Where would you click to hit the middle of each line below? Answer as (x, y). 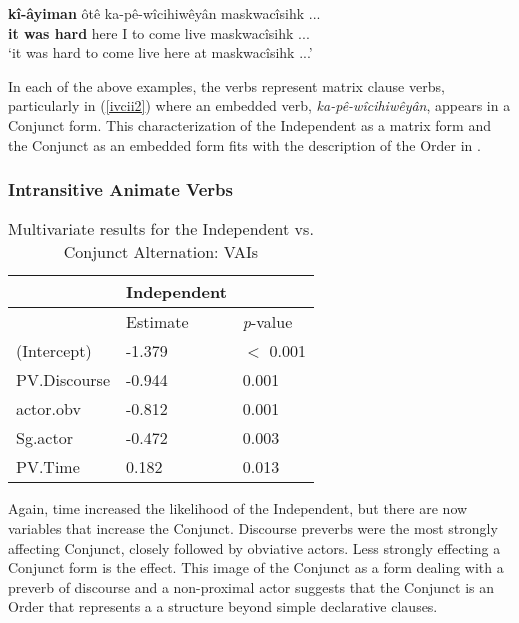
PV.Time (48, 467)
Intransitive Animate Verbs (121, 189)
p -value (267, 322)
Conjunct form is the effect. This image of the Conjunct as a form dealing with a (256, 567)
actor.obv (48, 409)
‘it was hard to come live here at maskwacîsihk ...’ (160, 52)
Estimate (157, 322)
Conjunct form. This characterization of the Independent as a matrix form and (249, 124)
